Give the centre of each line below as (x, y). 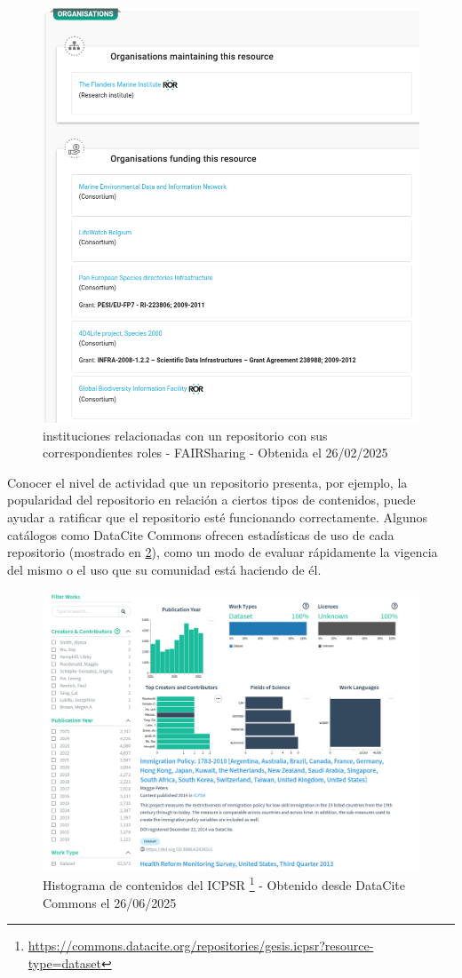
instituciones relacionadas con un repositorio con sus (185, 435)
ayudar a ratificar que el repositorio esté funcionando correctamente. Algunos (218, 517)
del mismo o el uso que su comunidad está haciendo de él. (164, 569)
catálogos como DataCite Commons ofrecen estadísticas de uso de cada (201, 534)
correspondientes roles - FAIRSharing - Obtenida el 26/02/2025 (215, 453)
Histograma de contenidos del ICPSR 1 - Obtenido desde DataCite (224, 884)
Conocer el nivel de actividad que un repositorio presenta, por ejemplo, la (207, 482)
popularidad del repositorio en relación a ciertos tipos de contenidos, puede (211, 500)
